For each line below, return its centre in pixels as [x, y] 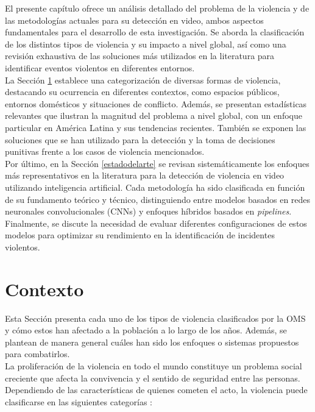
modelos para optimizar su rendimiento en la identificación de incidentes [140, 235]
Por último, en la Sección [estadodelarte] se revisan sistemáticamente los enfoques [157, 163]
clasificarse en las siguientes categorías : [79, 401]
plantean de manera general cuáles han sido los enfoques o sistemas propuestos [152, 342]
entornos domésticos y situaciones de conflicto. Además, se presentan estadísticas [156, 103]
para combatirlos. [37, 354]
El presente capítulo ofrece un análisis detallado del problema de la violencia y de [157, 8]
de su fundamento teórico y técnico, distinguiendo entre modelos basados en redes [158, 199]
